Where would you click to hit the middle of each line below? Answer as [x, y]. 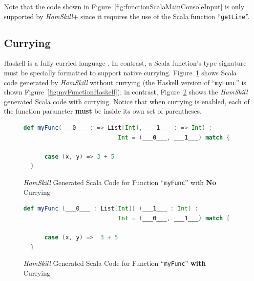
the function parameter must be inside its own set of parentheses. [103, 111]
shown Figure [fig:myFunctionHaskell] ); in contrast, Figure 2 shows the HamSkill [126, 92]
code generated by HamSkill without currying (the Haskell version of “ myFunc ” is [125, 82]
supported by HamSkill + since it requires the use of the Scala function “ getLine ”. [127, 16]
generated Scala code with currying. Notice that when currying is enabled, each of [127, 101]
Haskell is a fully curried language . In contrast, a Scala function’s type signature [125, 63]
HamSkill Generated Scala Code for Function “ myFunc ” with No [120, 182]
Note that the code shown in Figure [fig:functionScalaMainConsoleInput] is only [124, 6]
